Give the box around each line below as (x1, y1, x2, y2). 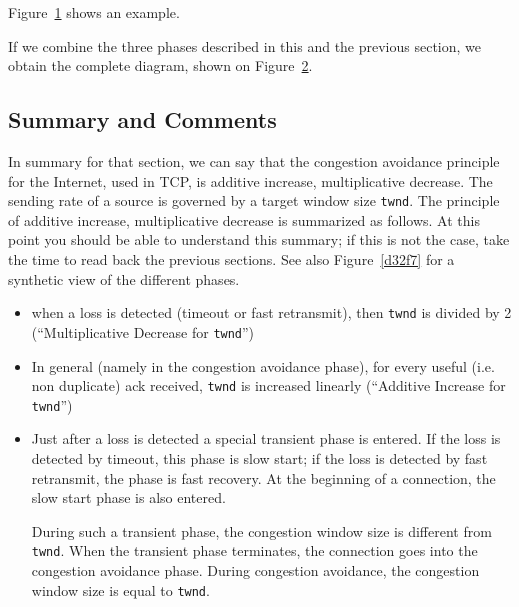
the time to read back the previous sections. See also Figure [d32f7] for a (8, 249, 455, 270)
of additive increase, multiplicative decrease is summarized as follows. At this (8, 209, 480, 230)
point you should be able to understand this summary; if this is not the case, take (8, 229, 510, 250)
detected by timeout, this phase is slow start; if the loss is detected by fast (31, 448, 488, 469)
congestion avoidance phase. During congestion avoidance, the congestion (31, 560, 480, 581)
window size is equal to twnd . (31, 579, 210, 600)
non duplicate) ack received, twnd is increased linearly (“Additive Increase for (31, 375, 506, 396)
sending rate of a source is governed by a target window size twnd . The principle (8, 190, 500, 211)
